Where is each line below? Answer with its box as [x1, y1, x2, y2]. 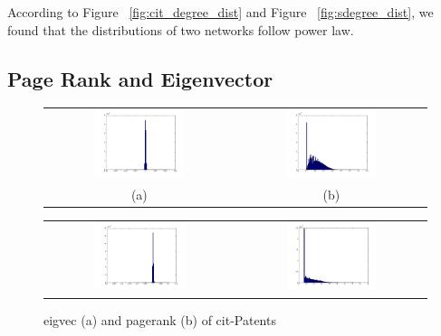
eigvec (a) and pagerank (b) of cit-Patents [43, 310, 276, 329]
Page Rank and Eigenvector [7, 64, 273, 92]
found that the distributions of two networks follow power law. [7, 20, 354, 39]
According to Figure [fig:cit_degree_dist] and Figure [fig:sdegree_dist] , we [7, 3, 434, 21]
